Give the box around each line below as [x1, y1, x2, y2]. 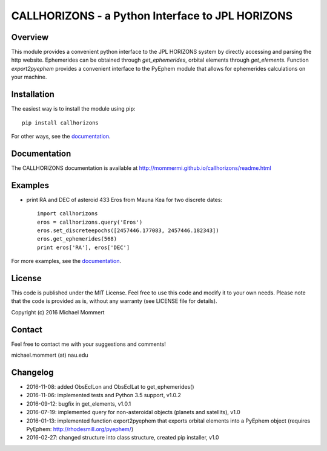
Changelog [11, 367, 54, 377]
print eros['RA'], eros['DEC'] [37, 244, 130, 251]
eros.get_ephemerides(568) [37, 236, 117, 242]
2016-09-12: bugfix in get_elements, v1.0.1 [26, 400, 131, 407]
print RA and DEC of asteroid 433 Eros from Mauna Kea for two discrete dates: [26, 196, 223, 203]
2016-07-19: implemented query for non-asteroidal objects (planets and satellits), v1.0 [26, 409, 240, 416]
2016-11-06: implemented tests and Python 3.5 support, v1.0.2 [26, 392, 181, 399]
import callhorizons [37, 210, 98, 217]
